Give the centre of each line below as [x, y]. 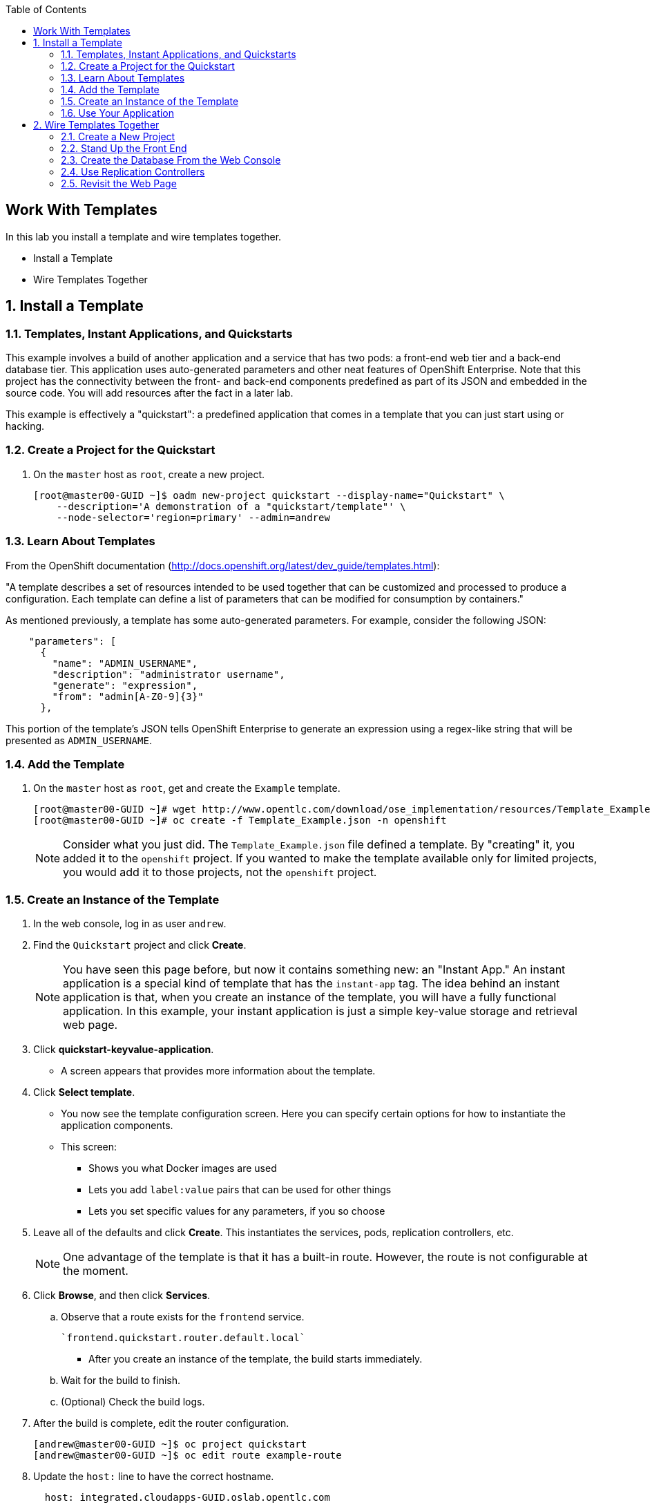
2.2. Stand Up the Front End [124, 148]
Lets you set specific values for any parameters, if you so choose [237, 1211]
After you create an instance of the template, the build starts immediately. [256, 1359]
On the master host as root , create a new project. [149, 474]
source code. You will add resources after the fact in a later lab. [150, 393]
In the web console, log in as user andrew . [130, 924]
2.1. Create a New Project [118, 136]
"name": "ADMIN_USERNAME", [125, 663]
